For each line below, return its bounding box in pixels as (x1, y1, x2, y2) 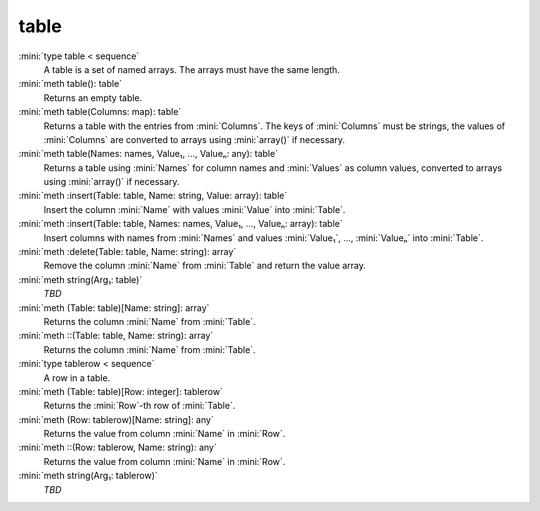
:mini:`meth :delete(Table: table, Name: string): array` (18, 246, 237, 258)
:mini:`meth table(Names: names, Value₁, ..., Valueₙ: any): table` (18, 148, 279, 160)
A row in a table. (43, 371, 111, 384)
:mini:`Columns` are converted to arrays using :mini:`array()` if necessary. (43, 133, 345, 145)
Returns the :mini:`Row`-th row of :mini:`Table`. (43, 400, 236, 412)
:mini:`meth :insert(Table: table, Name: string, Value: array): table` (18, 190, 288, 202)
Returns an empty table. (43, 91, 143, 104)
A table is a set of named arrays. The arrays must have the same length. (43, 63, 340, 75)
